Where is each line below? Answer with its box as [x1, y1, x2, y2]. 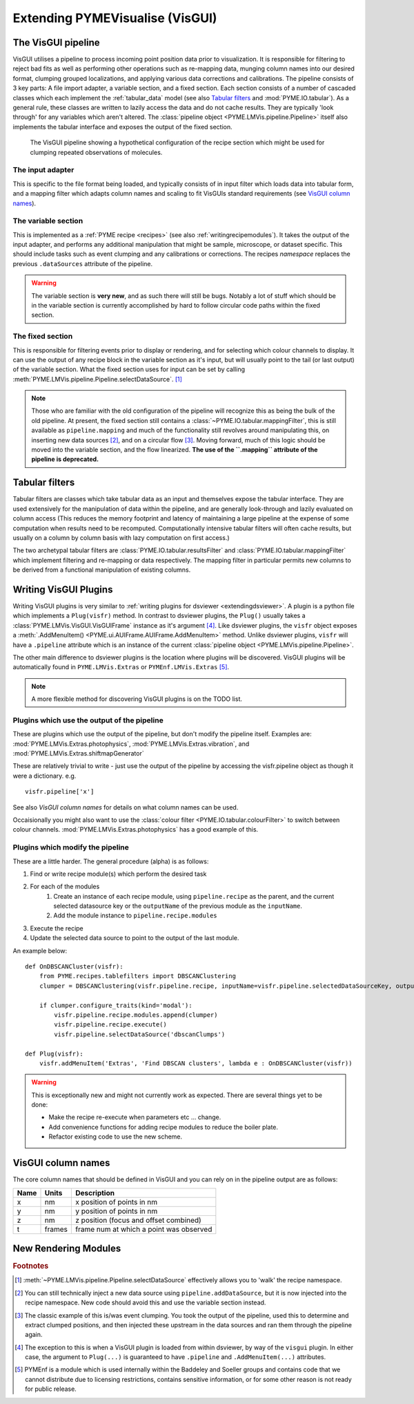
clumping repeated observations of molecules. [30, 148, 163, 156]
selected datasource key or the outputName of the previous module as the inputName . [53, 902, 303, 910]
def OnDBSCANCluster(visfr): [25, 963, 124, 971]
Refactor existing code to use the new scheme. [48, 1132, 183, 1141]
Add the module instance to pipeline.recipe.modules [53, 911, 217, 919]
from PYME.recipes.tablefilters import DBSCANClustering [39, 972, 236, 980]
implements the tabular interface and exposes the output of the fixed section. [12, 122, 233, 131]
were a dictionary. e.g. [12, 771, 77, 780]
